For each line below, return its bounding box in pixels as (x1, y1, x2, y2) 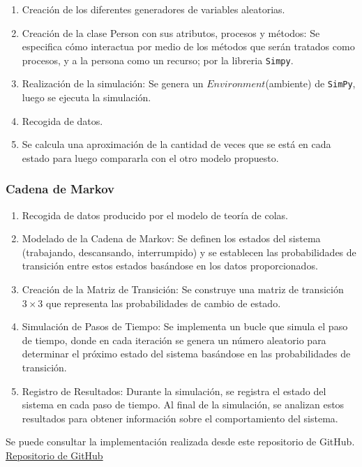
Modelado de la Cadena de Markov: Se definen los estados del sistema (22, 231, 321, 246)
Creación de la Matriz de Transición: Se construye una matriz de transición (22, 282, 344, 297)
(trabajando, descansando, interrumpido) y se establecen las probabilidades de (22, 244, 356, 259)
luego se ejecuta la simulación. (22, 90, 151, 105)
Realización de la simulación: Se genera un (22, 76, 204, 91)
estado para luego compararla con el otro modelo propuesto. (22, 150, 279, 165)
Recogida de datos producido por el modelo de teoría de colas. (22, 207, 288, 222)
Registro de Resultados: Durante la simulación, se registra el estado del (22, 383, 326, 398)
